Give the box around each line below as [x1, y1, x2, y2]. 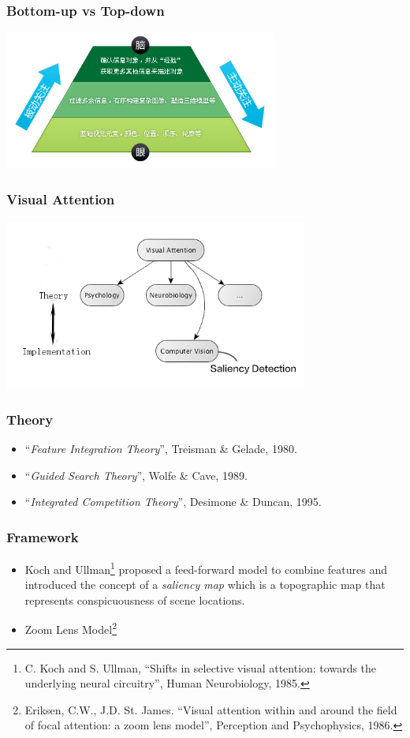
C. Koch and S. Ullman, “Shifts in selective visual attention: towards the [24, 659, 377, 676]
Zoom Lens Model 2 [24, 619, 117, 638]
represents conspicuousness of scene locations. [24, 591, 245, 608]
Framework [6, 526, 79, 546]
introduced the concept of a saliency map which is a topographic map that [24, 576, 386, 593]
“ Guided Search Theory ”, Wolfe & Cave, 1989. [24, 466, 248, 483]
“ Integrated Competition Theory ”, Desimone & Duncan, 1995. [24, 493, 322, 510]
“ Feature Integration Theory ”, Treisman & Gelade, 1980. [24, 440, 297, 456]
